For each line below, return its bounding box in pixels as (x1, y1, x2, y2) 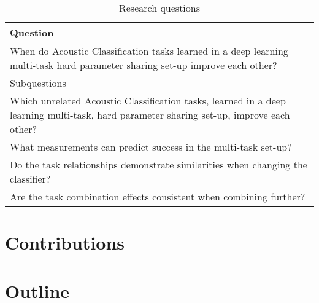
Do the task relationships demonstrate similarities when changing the (10, 157, 307, 171)
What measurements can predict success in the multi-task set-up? (10, 140, 292, 154)
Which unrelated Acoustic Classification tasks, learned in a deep (10, 93, 286, 108)
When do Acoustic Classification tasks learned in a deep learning (10, 44, 288, 58)
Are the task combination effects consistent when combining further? (10, 189, 306, 203)
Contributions (5, 230, 125, 255)
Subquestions (10, 76, 66, 90)
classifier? (10, 171, 51, 186)
